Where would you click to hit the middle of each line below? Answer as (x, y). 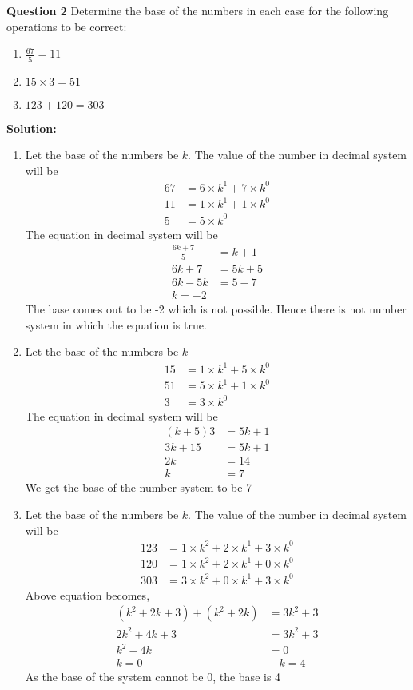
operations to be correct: (67, 26)
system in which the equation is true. (116, 324)
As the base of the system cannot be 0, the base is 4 (153, 677)
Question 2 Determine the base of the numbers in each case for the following (198, 10)
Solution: (32, 128)
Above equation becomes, (87, 594)
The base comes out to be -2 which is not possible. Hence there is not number (216, 309)
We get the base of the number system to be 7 (139, 487)
